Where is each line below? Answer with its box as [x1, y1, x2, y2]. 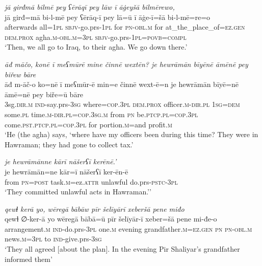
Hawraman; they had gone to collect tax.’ [5, 139, 134, 149]
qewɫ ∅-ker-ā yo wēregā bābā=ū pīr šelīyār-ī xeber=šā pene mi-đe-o [5, 213, 217, 224]
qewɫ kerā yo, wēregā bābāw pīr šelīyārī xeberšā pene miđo [5, 203, 185, 214]
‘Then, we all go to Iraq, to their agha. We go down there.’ [5, 41, 188, 52]
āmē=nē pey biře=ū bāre [5, 88, 84, 99]
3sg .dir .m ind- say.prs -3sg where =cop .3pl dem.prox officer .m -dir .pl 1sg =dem [5, 99, 240, 109]
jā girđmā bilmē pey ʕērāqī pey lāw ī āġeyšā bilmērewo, [5, 2, 175, 12]
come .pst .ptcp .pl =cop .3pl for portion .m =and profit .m [5, 119, 172, 129]
